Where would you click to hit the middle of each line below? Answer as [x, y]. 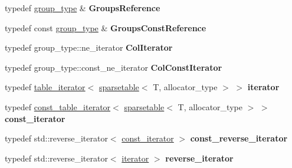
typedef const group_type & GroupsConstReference [106, 27]
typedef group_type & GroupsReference [83, 8]
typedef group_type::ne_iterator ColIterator [89, 47]
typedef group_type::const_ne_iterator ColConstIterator [114, 67]
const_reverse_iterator [239, 138]
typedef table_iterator [45, 87]
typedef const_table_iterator [58, 106]
